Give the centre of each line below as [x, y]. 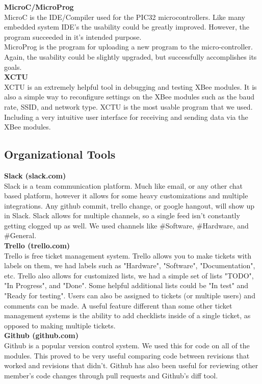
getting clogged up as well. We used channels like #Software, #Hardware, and [126, 225]
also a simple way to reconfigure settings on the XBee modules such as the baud [129, 97]
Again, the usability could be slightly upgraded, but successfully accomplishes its [130, 56]
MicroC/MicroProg [39, 7]
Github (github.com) [41, 335]
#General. [20, 235]
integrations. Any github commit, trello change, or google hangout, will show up [129, 205]
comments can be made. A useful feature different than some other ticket [118, 305]
